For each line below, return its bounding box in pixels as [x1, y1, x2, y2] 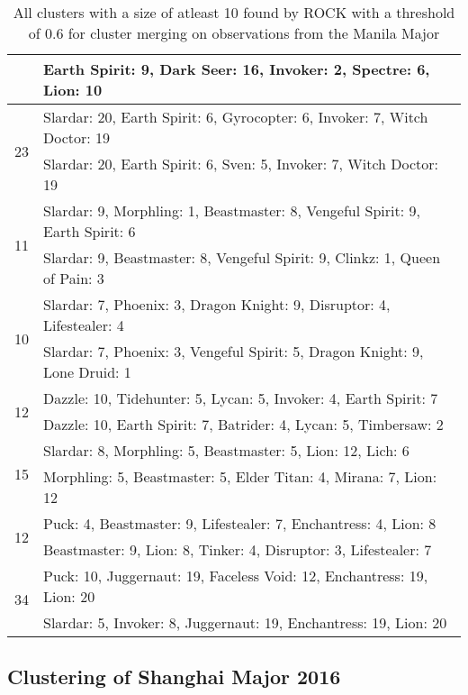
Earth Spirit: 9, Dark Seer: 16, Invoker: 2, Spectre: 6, [43, 59, 430, 79]
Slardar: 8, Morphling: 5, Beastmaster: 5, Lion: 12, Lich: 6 [43, 440, 409, 461]
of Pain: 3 [43, 268, 104, 288]
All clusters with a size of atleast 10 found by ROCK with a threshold [13, 2, 455, 23]
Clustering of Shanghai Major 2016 [7, 663, 341, 690]
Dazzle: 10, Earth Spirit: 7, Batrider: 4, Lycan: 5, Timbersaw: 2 [43, 414, 444, 434]
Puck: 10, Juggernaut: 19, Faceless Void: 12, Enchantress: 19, [43, 565, 428, 586]
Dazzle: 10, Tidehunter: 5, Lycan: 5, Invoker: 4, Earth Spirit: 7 [43, 388, 438, 408]
